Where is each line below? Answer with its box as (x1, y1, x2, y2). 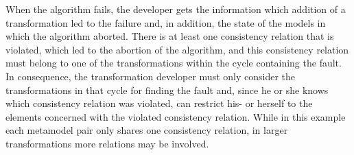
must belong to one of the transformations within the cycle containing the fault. (5, 56, 342, 70)
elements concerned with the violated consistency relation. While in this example (5, 109, 346, 123)
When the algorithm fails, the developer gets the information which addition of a (5, 2, 346, 16)
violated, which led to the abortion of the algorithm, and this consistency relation (5, 42, 349, 56)
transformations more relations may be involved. (5, 136, 209, 150)
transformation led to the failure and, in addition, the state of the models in (5, 15, 326, 29)
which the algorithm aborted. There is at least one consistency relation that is (5, 29, 334, 43)
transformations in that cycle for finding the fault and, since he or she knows (5, 82, 329, 97)
